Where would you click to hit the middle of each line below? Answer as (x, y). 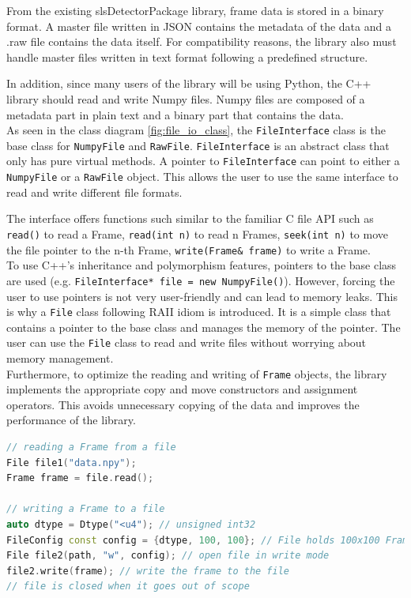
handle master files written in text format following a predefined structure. (187, 56)
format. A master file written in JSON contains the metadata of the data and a (199, 26)
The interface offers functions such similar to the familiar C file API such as (190, 218)
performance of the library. (71, 420)
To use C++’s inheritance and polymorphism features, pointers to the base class (202, 265)
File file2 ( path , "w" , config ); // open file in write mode (168, 556)
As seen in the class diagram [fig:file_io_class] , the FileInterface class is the (196, 130)
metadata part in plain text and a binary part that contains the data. (175, 114)
